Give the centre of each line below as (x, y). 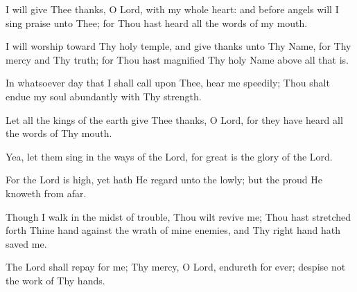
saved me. (26, 243)
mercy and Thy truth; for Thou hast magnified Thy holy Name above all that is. (177, 59)
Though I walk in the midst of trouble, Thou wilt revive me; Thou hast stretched (178, 216)
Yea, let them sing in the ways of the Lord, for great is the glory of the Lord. (169, 156)
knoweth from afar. (46, 193)
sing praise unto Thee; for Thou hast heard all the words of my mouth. (157, 22)
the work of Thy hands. (55, 280)
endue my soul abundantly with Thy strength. (104, 96)
